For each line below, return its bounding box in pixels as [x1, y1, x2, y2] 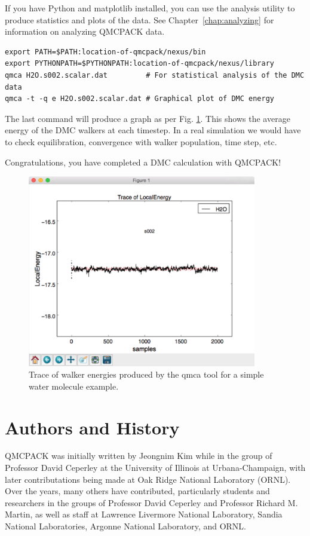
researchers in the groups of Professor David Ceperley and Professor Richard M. [5, 496, 298, 509]
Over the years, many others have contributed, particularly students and [5, 485, 270, 497]
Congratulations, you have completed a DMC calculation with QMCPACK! [5, 155, 281, 168]
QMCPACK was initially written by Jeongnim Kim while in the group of [5, 449, 272, 462]
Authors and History [5, 415, 180, 439]
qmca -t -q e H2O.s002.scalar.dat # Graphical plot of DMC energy [5, 94, 275, 103]
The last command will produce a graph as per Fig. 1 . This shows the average [5, 112, 290, 124]
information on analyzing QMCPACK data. [5, 25, 165, 38]
